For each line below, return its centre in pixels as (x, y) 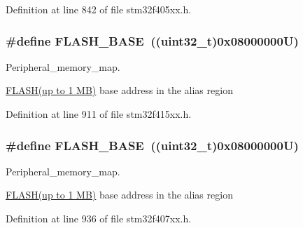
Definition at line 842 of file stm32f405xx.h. (99, 9)
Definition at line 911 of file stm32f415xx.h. (99, 114)
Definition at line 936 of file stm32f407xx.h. (99, 218)
